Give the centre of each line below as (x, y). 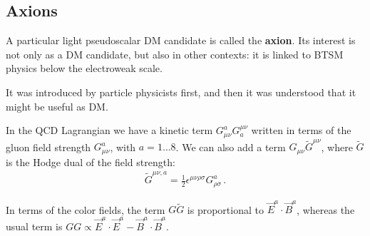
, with (123, 147)
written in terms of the (301, 130)
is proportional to (225, 209)
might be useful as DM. (57, 106)
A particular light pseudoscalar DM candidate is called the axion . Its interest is (181, 40)
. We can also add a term (231, 147)
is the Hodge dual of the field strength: (91, 161)
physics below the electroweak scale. (84, 68)
